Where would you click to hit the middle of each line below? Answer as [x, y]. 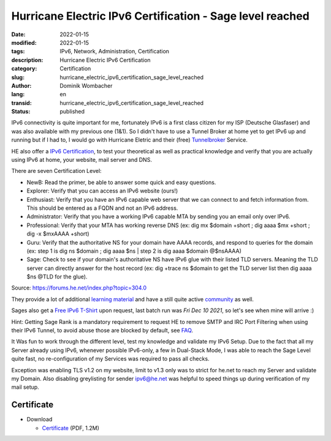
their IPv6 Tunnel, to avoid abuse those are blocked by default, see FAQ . [102, 331]
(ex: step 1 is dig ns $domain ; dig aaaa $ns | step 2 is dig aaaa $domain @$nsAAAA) [134, 251]
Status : [21, 112]
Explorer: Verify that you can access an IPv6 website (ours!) [102, 191]
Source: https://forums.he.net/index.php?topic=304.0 [79, 288]
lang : [18, 94]
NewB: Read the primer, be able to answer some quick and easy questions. [121, 182]
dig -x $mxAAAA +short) [58, 234]
